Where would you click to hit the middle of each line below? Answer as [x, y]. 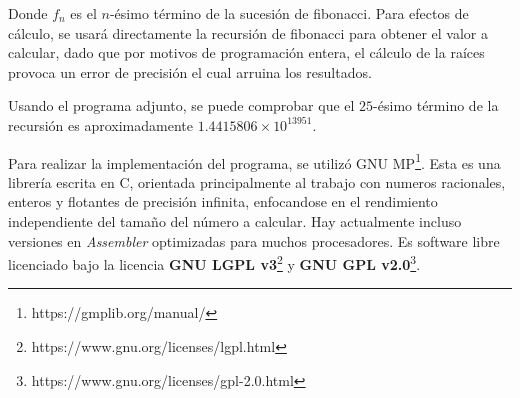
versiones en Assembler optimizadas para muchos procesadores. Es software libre [254, 240]
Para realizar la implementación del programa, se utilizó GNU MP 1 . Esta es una [254, 161]
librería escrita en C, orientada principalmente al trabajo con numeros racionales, [257, 181]
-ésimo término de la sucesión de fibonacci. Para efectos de [289, 13]
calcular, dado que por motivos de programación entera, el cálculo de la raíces [246, 52]
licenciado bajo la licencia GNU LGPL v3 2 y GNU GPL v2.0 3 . [214, 262]
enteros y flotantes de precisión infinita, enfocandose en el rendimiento [223, 201]
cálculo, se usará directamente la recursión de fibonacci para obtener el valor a [248, 32]
